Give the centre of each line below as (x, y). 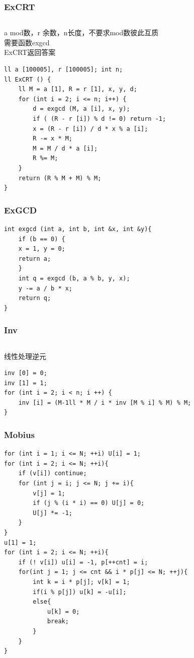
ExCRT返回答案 (30, 52)
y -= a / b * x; (45, 288)
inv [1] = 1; (26, 383)
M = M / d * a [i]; (65, 148)
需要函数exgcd (27, 42)
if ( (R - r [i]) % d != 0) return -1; (100, 119)
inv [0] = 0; (26, 373)
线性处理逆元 (25, 356)
